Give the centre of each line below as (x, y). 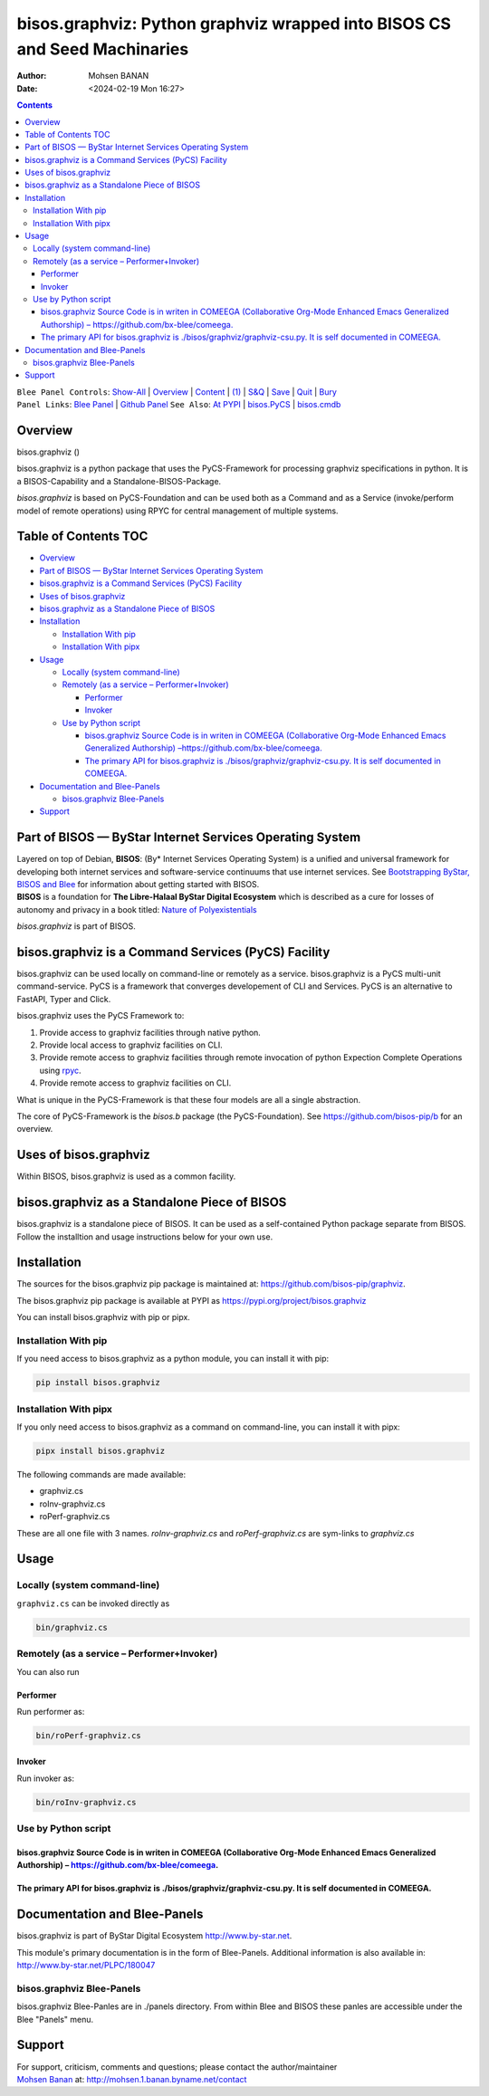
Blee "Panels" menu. (55, 2019)
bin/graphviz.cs (72, 1627)
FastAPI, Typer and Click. (64, 999)
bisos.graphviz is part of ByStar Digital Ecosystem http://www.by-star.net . (154, 1936)
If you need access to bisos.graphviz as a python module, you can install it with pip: (173, 1359)
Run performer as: (51, 1711)
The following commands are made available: (101, 1475)
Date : (27, 88)
